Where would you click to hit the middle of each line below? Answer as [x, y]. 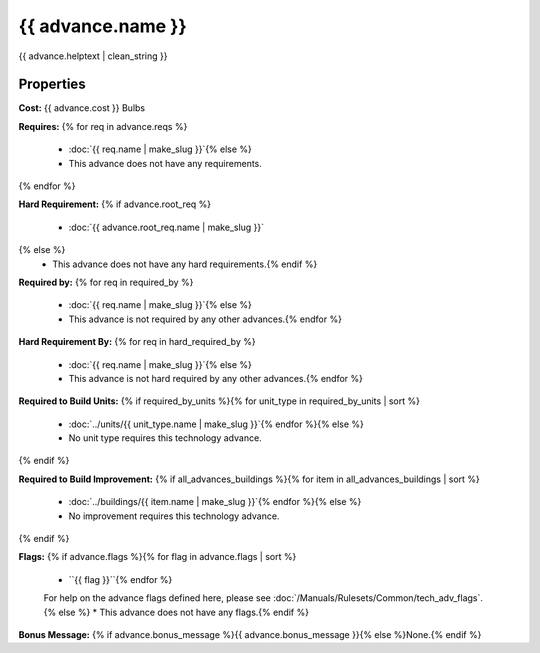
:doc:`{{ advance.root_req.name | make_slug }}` [166, 227]
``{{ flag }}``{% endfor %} [120, 579]
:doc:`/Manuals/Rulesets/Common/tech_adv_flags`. [378, 598]
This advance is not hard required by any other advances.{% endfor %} [216, 378]
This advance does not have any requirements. [165, 163]
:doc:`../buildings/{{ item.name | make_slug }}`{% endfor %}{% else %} [215, 502]
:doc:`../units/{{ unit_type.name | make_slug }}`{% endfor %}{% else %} [216, 424]
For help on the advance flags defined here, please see [157, 598]
